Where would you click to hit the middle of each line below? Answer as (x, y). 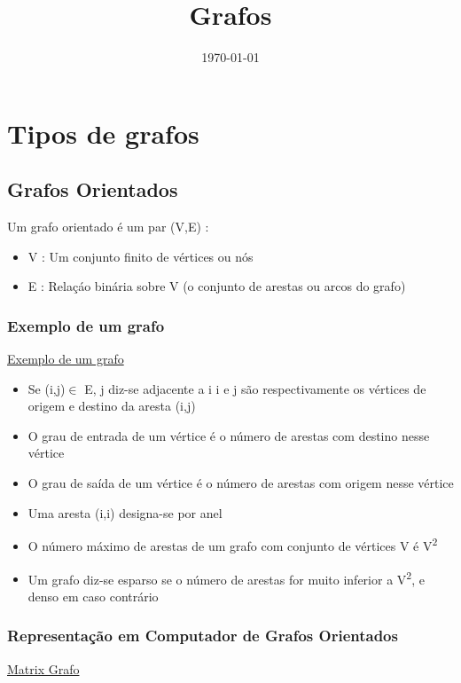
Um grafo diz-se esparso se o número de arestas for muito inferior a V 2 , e (226, 577)
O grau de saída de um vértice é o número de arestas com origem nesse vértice (241, 483)
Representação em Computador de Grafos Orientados (203, 636)
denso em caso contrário (93, 596)
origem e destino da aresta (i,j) (112, 406)
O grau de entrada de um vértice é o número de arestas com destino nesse (229, 435)
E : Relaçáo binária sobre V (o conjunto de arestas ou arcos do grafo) (217, 286)
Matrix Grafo (43, 668)
